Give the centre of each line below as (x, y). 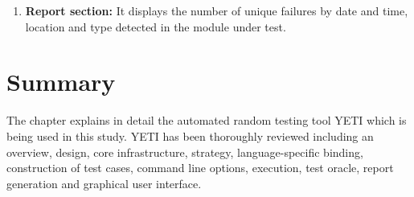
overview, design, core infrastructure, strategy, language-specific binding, (185, 152)
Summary (61, 82)
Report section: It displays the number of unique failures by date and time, (217, 10)
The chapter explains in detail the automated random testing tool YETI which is (207, 120)
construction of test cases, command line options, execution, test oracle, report (200, 168)
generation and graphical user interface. (104, 183)
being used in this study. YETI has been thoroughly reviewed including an (190, 135)
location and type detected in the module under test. (156, 26)
